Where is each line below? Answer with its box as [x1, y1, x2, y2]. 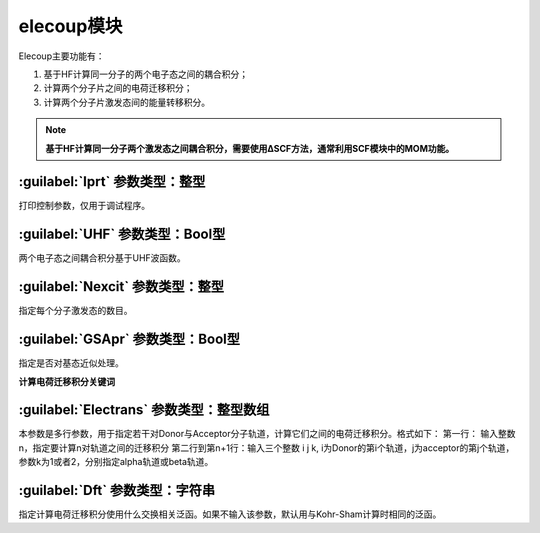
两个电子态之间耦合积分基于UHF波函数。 [18, 252, 187, 264]
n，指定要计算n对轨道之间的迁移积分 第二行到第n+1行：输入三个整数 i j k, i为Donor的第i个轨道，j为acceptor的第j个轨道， [18, 441, 515, 454]
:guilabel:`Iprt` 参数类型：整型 [18, 173, 206, 190]
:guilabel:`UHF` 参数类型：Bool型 [18, 226, 226, 243]
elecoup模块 [18, 15, 123, 37]
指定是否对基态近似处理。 [18, 357, 124, 369]
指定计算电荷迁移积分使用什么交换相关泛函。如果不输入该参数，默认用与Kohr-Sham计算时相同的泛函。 [18, 508, 442, 520]
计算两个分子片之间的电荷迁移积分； [43, 82, 193, 94]
